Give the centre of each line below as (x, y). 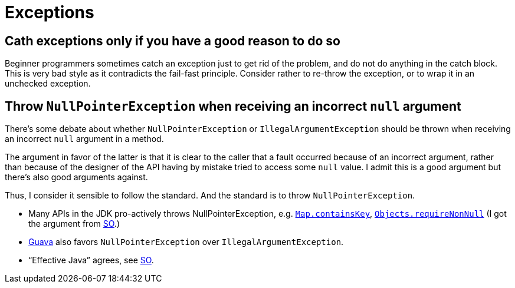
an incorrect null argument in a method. (84, 139)
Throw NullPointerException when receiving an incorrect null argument (233, 106)
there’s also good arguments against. (76, 177)
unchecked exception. (48, 84)
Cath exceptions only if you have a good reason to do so (173, 41)
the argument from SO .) (74, 224)
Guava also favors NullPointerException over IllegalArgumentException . (186, 242)
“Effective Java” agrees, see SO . (91, 260)
